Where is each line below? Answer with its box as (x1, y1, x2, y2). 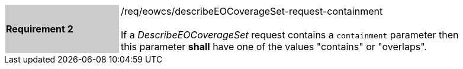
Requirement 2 (6, 23, 73, 35)
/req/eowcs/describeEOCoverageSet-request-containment (121, 5, 383, 17)
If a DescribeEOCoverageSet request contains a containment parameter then (121, 29, 459, 41)
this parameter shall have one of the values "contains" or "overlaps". (121, 41, 427, 52)
